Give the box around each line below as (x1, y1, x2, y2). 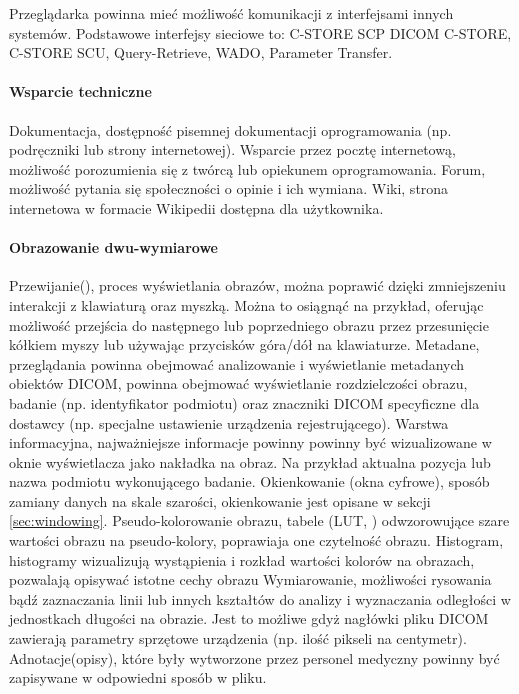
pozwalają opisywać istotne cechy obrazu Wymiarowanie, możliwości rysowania (9, 569, 492, 590)
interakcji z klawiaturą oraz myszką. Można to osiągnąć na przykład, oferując (9, 294, 484, 315)
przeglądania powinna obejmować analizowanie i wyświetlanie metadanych (9, 353, 465, 374)
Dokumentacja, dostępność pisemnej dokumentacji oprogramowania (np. (9, 119, 452, 140)
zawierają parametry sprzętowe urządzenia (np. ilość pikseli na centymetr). (9, 628, 467, 649)
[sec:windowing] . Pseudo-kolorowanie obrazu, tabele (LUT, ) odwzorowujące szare (9, 510, 510, 531)
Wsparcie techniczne (9, 81, 152, 102)
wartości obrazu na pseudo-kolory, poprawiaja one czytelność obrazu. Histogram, (9, 530, 504, 551)
